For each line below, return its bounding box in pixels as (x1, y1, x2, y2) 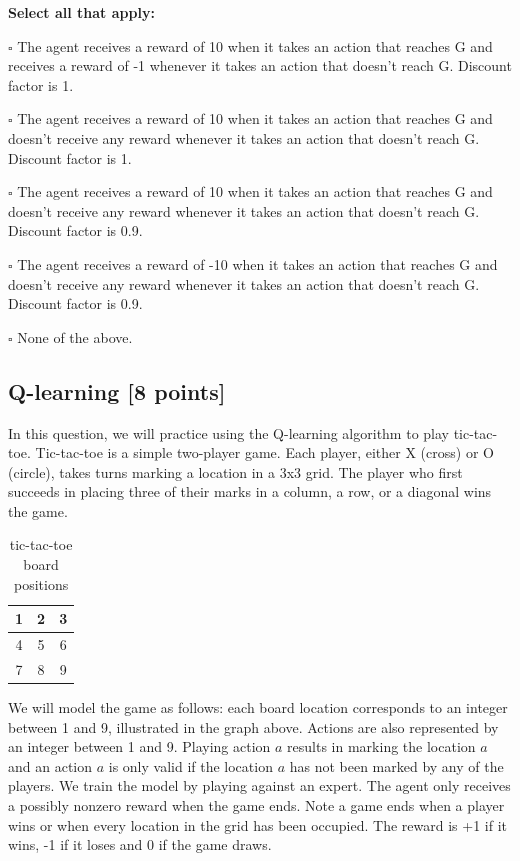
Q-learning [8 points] (8, 375, 226, 406)
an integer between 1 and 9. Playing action (8, 736, 271, 757)
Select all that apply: (8, 2, 155, 22)
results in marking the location (287, 736, 476, 757)
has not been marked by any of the (289, 755, 504, 776)
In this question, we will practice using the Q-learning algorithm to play (8, 422, 449, 443)
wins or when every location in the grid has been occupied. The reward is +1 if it (8, 814, 507, 835)
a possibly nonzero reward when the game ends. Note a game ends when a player (8, 795, 505, 816)
